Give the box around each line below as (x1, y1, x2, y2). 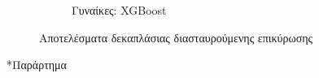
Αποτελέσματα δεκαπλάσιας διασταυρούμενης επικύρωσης (39, 28, 313, 45)
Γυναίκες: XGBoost (72, 2, 167, 18)
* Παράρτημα (7, 56, 67, 73)
